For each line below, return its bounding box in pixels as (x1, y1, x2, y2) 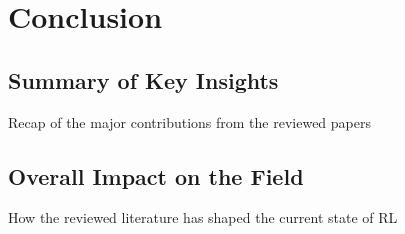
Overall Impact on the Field (8, 160, 304, 191)
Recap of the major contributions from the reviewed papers (8, 111, 371, 132)
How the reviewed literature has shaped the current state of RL (8, 207, 398, 228)
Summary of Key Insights (8, 64, 279, 95)
